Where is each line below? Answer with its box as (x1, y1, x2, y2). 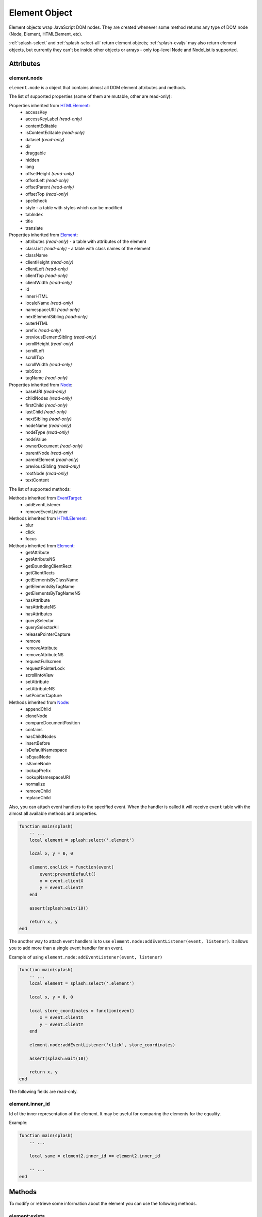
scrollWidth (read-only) (25, 361, 72, 367)
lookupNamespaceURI (25, 774, 70, 780)
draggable (25, 150, 46, 156)
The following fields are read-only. (9, 1088, 78, 1094)
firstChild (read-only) (25, 402, 68, 408)
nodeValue (25, 436, 47, 442)
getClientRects (25, 570, 55, 576)
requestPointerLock (25, 665, 65, 671)
